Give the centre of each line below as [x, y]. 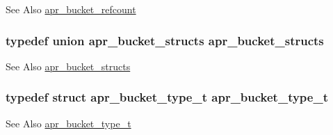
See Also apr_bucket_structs [68, 66]
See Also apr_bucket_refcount [71, 9]
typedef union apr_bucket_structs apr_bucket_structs [165, 40]
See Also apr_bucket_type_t [68, 123]
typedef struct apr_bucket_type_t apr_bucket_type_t [167, 97]
